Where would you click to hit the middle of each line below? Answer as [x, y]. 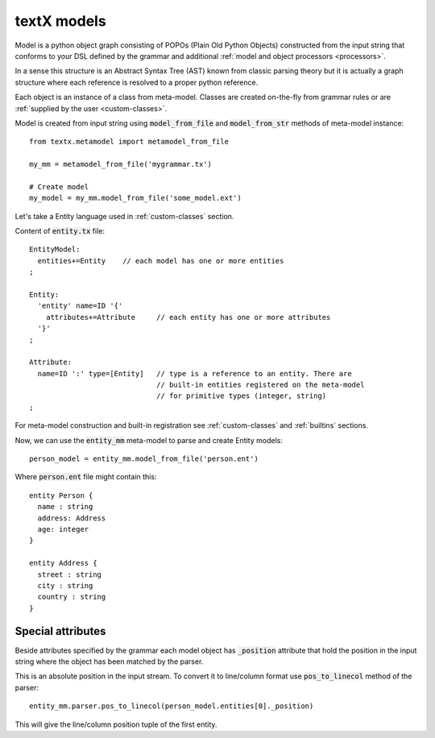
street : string [70, 574]
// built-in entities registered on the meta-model [260, 385]
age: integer [63, 529]
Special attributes [60, 631]
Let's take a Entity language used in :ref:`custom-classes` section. [124, 216]
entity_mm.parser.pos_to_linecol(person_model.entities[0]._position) [172, 706]
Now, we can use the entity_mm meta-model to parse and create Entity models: [149, 440]
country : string [72, 597]
